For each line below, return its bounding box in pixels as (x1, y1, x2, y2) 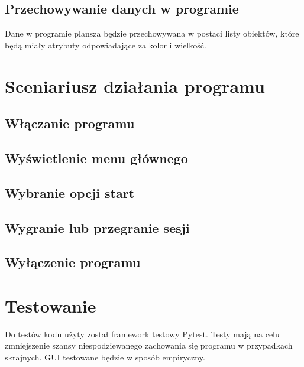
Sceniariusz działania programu (5, 73, 265, 98)
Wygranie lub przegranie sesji (5, 218, 190, 236)
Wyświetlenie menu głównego (5, 148, 188, 167)
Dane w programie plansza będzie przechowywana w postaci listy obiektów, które (5, 27, 299, 40)
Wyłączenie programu (5, 253, 141, 271)
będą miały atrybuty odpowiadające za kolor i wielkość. (5, 38, 206, 51)
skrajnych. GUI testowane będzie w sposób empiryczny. (5, 350, 205, 363)
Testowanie (5, 293, 96, 317)
